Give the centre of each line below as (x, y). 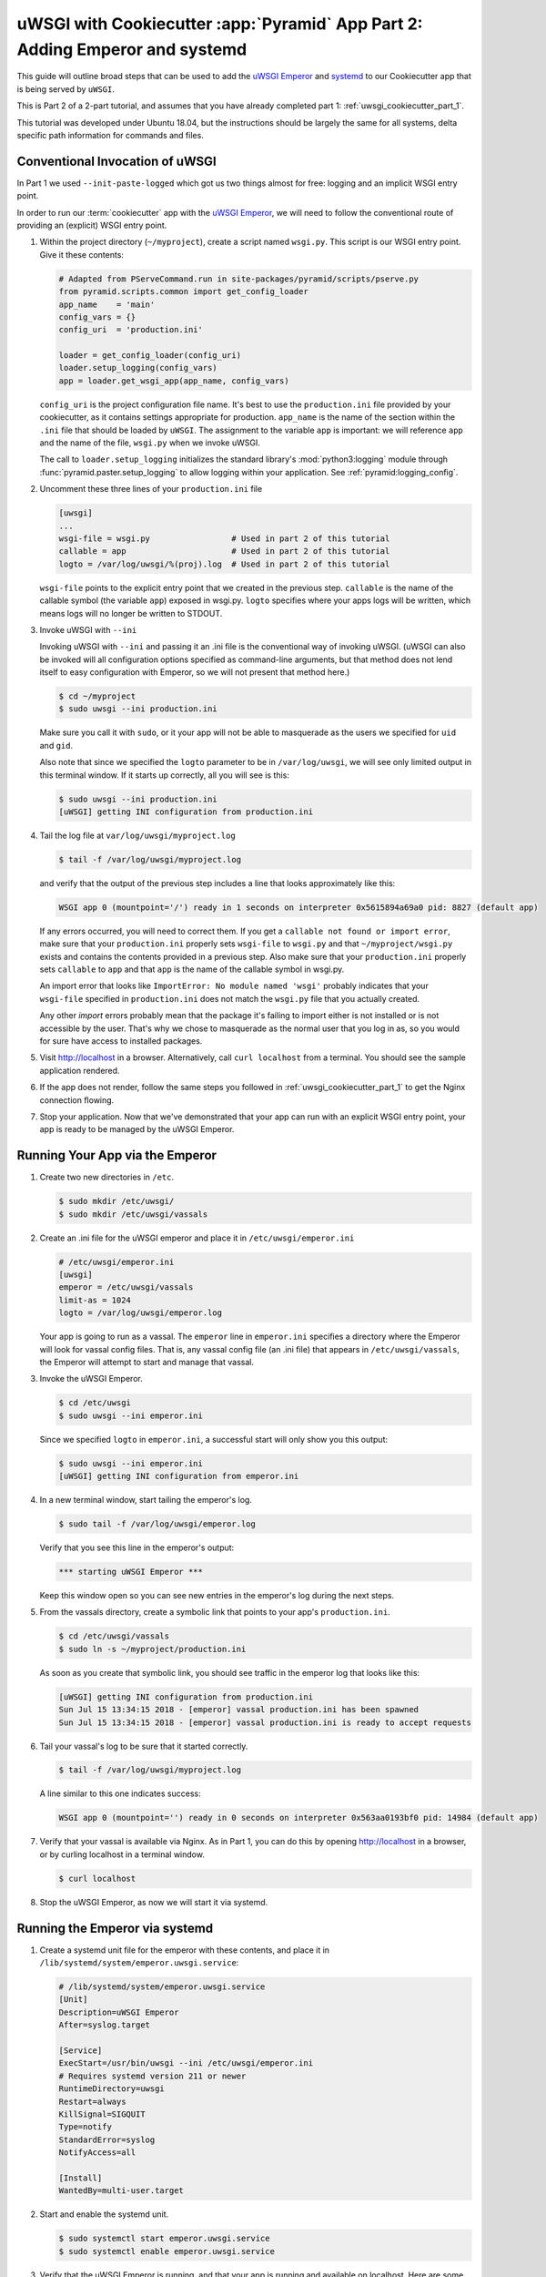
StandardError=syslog (107, 2139)
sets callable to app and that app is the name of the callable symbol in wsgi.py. (192, 969)
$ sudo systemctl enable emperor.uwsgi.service (167, 2251)
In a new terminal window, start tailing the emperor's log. (146, 1500)
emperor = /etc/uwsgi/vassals (126, 1287)
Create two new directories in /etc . (107, 1177)
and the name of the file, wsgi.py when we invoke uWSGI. (150, 443)
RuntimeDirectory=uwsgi (112, 2089)
